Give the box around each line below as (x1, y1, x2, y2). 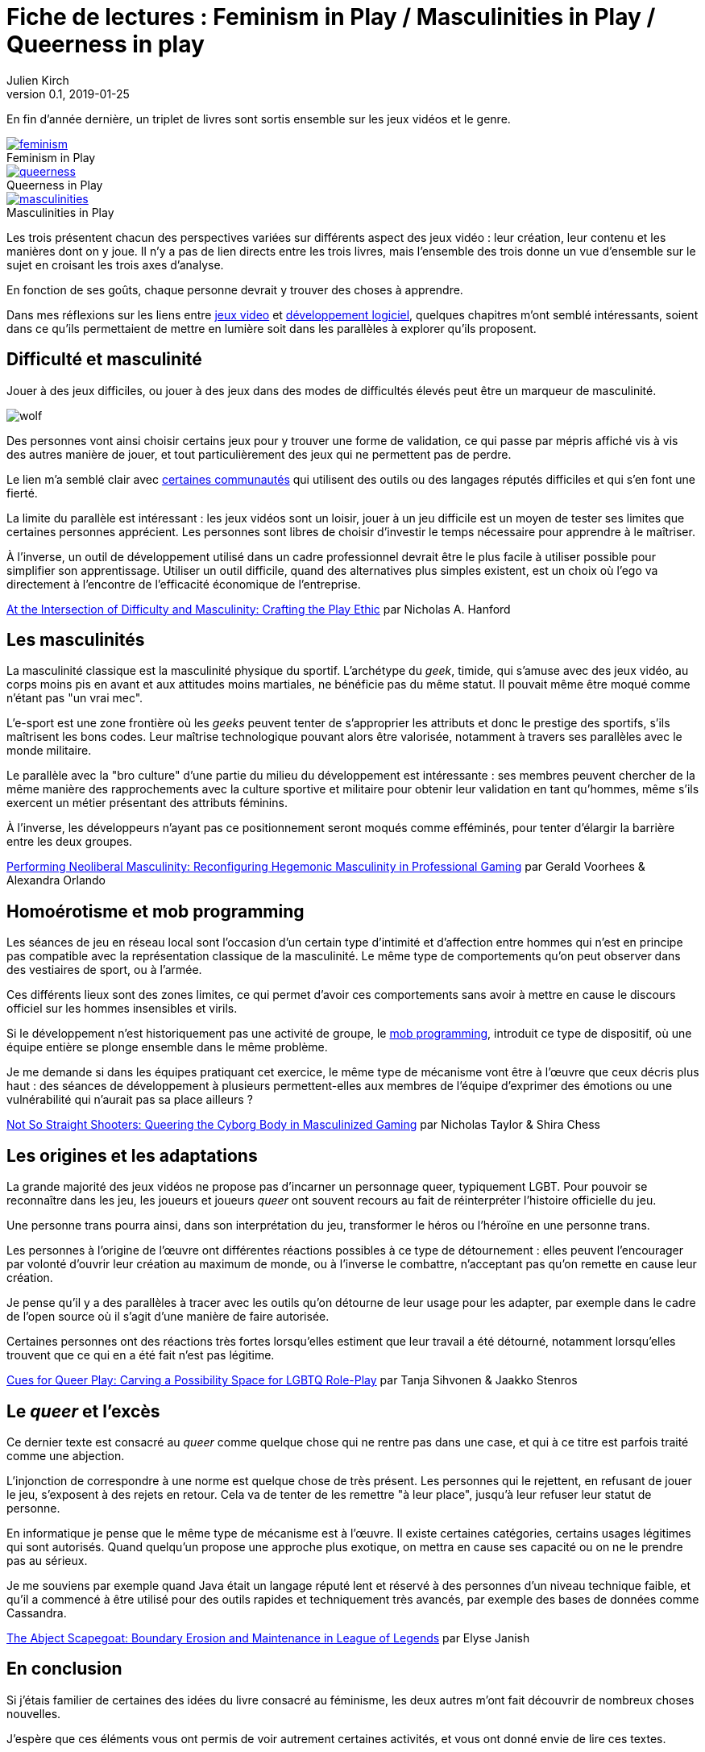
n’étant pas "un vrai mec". (6, 691, 143, 705)
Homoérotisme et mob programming (6, 901, 305, 922)
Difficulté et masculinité (6, 349, 202, 370)
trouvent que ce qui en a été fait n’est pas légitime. (6, 1348, 275, 1363)
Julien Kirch (6, 73, 69, 87)
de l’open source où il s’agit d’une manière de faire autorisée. (6, 1309, 330, 1324)
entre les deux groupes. (6, 834, 133, 849)
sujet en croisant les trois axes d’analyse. (6, 257, 224, 272)
